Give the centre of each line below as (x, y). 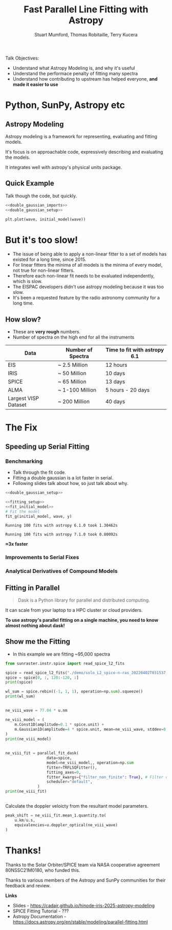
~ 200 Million (74, 402)
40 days (115, 402)
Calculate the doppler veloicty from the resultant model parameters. (77, 806)
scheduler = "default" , (70, 782)
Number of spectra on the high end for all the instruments (73, 337)
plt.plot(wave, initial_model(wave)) (46, 219)
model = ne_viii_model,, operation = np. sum (90, 762)
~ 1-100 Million (77, 390)
